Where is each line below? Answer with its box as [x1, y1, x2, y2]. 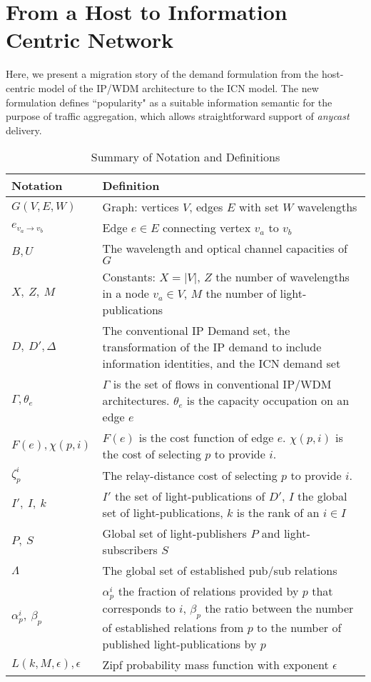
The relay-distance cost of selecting [102, 466, 278, 483]
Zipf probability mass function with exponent [102, 656, 329, 673]
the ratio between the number [205, 600, 354, 617]
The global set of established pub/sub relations [102, 562, 337, 579]
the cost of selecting [102, 446, 201, 463]
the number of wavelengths [215, 269, 350, 286]
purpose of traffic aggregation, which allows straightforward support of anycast [6, 109, 350, 124]
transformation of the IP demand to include [102, 339, 322, 356]
